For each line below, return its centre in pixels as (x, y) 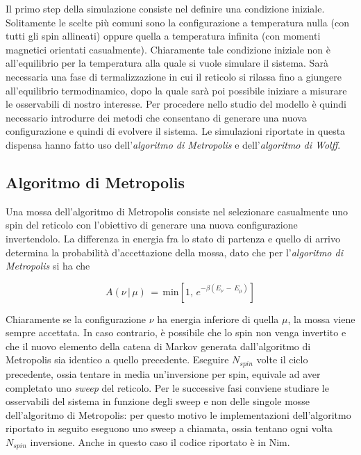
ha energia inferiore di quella (218, 318)
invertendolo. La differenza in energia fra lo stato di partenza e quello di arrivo (173, 238)
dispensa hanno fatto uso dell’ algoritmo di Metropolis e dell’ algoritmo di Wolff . (173, 144)
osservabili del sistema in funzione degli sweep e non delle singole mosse (158, 401)
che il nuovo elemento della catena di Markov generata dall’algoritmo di (158, 346)
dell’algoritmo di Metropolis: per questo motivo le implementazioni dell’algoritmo (178, 414)
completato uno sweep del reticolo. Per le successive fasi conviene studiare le (167, 387)
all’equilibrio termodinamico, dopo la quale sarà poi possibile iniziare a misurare (176, 90)
